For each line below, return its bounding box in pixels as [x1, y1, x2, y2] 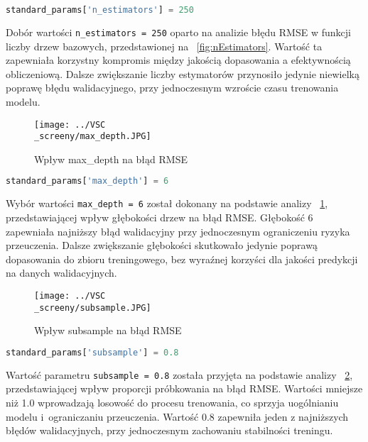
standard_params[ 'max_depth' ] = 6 [6, 176, 169, 187]
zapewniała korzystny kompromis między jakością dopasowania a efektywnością [6, 53, 351, 67]
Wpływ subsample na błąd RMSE [34, 323, 182, 338]
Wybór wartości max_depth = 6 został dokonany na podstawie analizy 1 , [6, 196, 328, 211]
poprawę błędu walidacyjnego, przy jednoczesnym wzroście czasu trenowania [6, 80, 339, 95]
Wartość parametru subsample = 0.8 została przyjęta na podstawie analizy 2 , [6, 367, 353, 382]
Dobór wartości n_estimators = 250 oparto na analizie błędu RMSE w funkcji [6, 24, 351, 39]
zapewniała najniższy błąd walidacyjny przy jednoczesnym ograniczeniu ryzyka [6, 223, 350, 238]
